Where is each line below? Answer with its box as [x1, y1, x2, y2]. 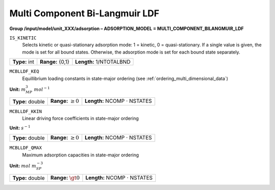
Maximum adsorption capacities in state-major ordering [22, 152, 140, 158]
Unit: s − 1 [9, 124, 31, 131]
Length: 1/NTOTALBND [75, 59, 131, 66]
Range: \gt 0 [50, 174, 80, 181]
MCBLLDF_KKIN [9, 108, 42, 114]
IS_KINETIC [9, 35, 37, 41]
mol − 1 [34, 86, 50, 92]
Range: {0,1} [40, 59, 70, 66]
